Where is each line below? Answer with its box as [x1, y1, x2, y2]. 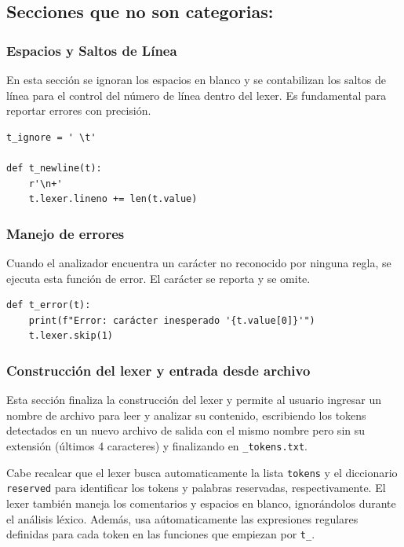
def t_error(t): [6, 299, 91, 311]
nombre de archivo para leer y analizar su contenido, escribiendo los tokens [6, 406, 366, 423]
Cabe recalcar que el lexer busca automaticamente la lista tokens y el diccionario [6, 464, 398, 480]
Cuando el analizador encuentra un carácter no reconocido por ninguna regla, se [6, 254, 391, 270]
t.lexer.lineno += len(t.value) [28, 193, 198, 205]
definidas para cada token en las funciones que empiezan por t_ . [6, 526, 315, 542]
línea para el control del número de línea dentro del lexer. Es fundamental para [6, 86, 387, 103]
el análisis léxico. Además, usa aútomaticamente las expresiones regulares [6, 510, 359, 527]
